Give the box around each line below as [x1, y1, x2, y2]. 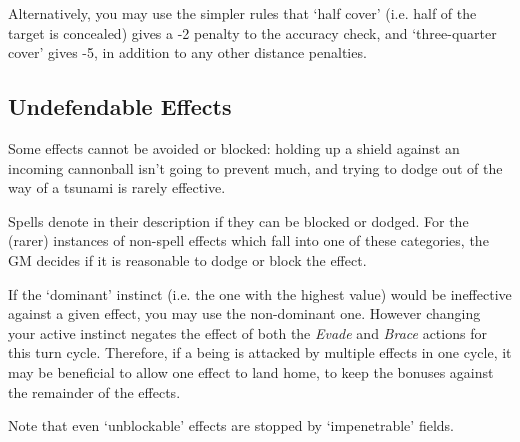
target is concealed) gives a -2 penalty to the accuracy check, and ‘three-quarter [8, 22, 497, 43]
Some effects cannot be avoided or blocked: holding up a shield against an [8, 137, 460, 158]
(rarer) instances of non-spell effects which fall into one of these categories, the [8, 230, 489, 251]
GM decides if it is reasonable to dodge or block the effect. [8, 249, 367, 270]
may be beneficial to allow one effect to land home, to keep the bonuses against [8, 361, 494, 382]
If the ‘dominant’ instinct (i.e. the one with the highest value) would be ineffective [8, 283, 512, 304]
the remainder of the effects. [8, 381, 181, 402]
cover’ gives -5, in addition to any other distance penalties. [8, 42, 367, 63]
